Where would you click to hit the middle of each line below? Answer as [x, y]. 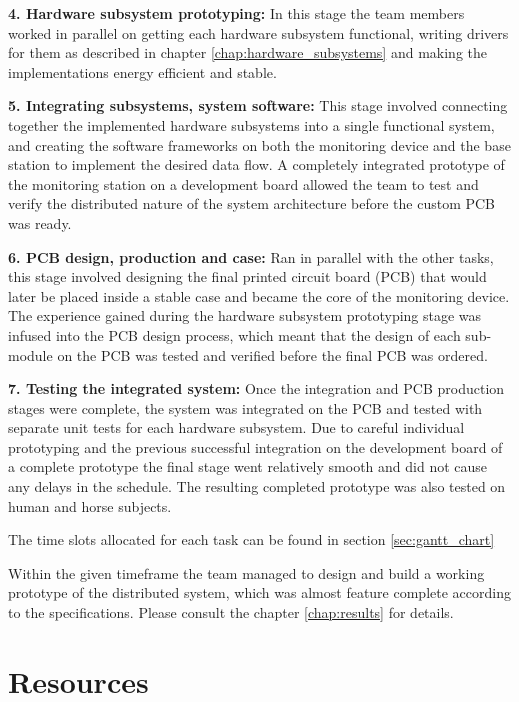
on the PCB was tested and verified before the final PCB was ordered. [272, 354]
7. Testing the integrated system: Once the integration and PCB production [256, 388]
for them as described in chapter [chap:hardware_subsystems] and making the [248, 52]
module [30, 354]
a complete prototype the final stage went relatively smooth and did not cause [248, 466]
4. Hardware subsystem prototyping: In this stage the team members [236, 13]
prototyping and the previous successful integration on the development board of [255, 446]
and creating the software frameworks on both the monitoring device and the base [259, 144]
